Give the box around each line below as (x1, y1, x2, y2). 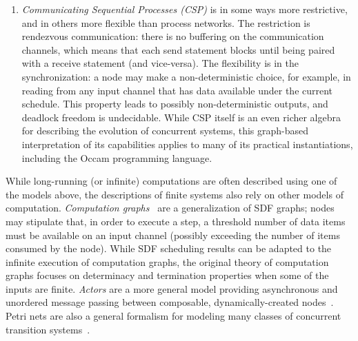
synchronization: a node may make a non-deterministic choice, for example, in (21, 69, 351, 83)
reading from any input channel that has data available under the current (21, 83, 333, 97)
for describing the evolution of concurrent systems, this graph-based (21, 123, 309, 138)
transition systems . (6, 322, 90, 336)
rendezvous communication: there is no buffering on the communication (21, 29, 324, 43)
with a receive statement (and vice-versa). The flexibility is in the (21, 56, 299, 70)
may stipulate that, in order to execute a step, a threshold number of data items (6, 214, 346, 228)
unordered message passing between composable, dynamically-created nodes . (6, 295, 334, 309)
